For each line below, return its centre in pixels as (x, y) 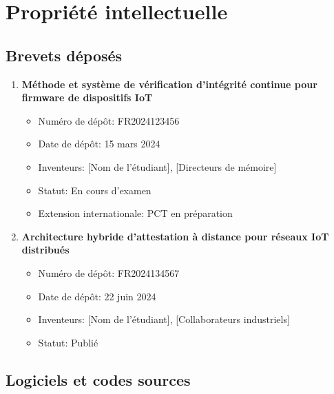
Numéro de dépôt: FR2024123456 (109, 120)
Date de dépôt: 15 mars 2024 (99, 144)
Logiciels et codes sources (98, 379)
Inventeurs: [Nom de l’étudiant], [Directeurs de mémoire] (157, 166)
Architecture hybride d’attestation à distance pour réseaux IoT (175, 236)
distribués (45, 250)
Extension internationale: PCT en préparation (135, 213)
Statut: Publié (68, 342)
